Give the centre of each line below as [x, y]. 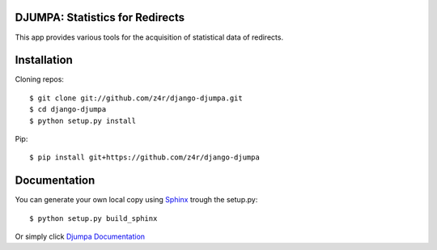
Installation [44, 60]
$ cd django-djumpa [68, 110]
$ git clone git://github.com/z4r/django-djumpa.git [136, 98]
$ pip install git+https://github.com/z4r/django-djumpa [145, 157]
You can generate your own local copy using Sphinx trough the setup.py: [136, 200]
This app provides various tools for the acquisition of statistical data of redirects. [149, 37]
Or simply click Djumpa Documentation [80, 237]
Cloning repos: [40, 79]
